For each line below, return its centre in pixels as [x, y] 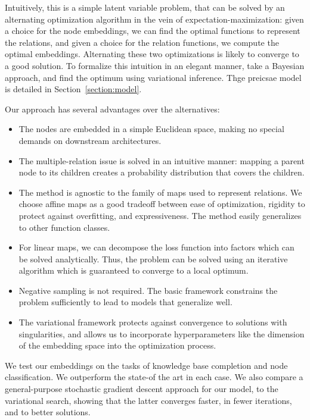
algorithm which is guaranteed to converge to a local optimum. [134, 270]
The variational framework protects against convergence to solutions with [153, 322]
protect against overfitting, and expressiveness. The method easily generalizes [160, 215]
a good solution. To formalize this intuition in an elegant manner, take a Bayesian [155, 65]
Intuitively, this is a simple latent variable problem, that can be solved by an [145, 7]
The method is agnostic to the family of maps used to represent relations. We [160, 192]
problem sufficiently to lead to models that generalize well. [125, 302]
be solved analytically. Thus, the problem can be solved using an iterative [153, 258]
